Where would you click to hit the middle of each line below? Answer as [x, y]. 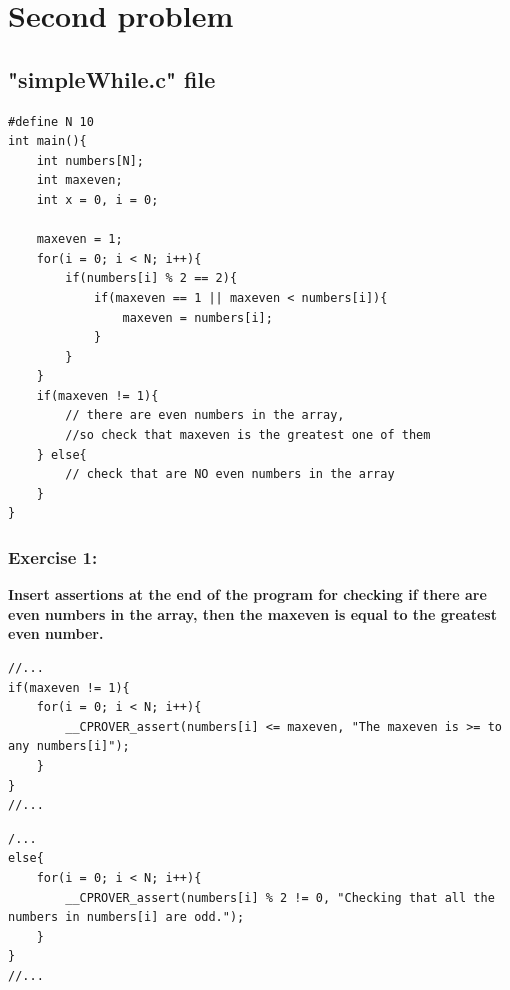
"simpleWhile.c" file [112, 78]
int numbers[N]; [90, 160]
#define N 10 [51, 121]
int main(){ [47, 141]
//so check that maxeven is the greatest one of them [248, 435]
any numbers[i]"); [69, 746]
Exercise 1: [53, 556]
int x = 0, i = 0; [97, 199]
